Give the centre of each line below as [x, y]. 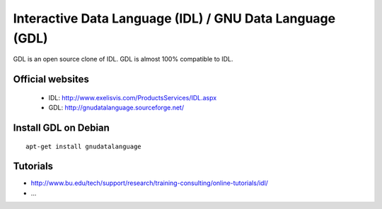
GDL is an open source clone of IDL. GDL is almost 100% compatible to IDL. [123, 59]
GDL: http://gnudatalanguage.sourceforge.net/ [116, 108]
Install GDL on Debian [61, 127]
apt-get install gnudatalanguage [83, 146]
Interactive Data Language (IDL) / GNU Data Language [174, 18]
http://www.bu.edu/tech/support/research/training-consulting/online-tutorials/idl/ [150, 183]
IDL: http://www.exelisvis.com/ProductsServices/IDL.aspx [133, 97]
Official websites [51, 79]
